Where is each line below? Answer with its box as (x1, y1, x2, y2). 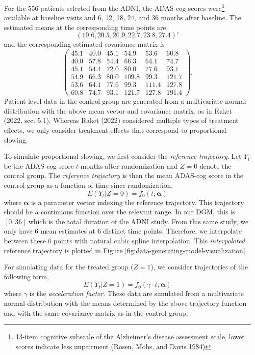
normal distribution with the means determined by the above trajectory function (4, 297, 247, 308)
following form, (4, 271, 49, 281)
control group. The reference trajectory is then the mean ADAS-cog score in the (4, 170, 244, 180)
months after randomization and (80, 160, 178, 171)
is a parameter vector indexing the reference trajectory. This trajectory (31, 197, 244, 207)
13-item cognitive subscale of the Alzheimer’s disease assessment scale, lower (15, 331, 245, 342)
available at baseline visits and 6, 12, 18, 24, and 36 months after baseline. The (4, 12, 241, 23)
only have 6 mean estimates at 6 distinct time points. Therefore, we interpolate (4, 226, 242, 236)
